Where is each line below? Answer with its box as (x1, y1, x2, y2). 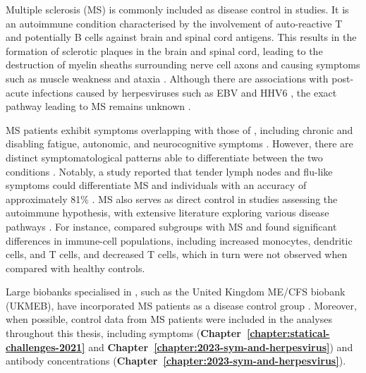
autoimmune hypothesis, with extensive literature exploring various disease (6, 205, 329, 220)
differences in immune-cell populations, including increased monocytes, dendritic (6, 233, 353, 247)
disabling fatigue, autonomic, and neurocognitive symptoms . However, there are (6, 136, 353, 151)
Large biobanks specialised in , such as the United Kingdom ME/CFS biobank (6, 284, 346, 299)
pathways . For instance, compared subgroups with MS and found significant (6, 219, 337, 233)
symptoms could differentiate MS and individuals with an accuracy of (6, 178, 307, 192)
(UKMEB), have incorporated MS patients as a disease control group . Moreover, (6, 298, 357, 312)
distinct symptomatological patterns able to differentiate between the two (6, 149, 323, 164)
